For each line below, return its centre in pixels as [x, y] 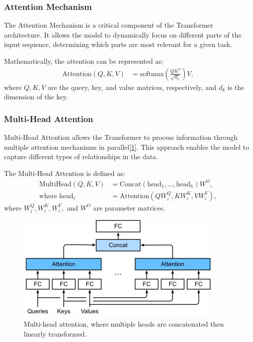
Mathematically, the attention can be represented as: [84, 61]
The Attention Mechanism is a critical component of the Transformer [109, 25]
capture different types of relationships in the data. [81, 156]
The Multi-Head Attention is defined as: [65, 173]
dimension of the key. [36, 97]
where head [56, 196]
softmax [152, 74]
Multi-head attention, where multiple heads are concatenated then [124, 323]
